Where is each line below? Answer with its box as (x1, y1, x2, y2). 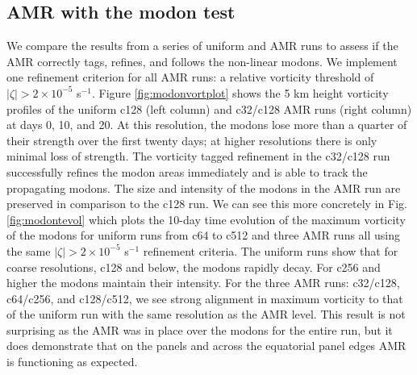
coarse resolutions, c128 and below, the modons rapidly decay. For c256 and (6, 258, 381, 275)
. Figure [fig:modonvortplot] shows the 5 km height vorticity (91, 84, 389, 101)
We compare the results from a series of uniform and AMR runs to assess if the (6, 37, 398, 54)
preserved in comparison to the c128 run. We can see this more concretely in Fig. (6, 195, 407, 212)
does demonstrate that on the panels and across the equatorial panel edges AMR (6, 337, 407, 354)
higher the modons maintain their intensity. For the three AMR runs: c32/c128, (6, 274, 400, 291)
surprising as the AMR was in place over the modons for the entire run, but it (6, 321, 393, 338)
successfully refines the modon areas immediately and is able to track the (6, 163, 368, 180)
